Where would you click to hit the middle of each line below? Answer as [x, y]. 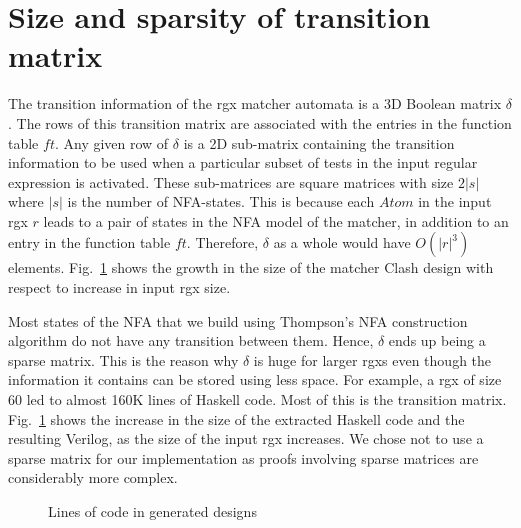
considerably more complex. [93, 477]
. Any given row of [111, 142]
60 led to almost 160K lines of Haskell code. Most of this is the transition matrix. [257, 399]
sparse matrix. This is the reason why [123, 359]
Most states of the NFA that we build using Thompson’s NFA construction [238, 320]
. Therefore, [222, 242]
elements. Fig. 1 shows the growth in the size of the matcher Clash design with [251, 267]
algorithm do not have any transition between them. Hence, [191, 340]
